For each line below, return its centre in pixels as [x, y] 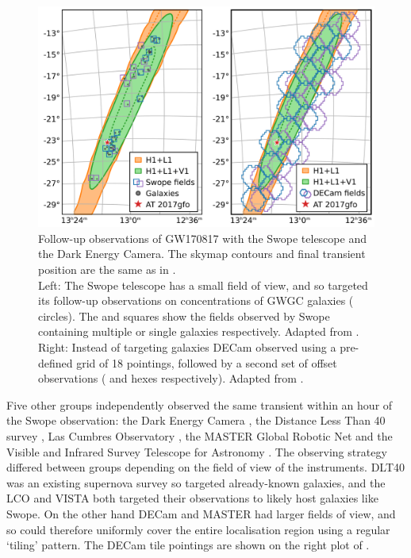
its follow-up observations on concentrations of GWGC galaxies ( [196, 300]
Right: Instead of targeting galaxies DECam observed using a [187, 347]
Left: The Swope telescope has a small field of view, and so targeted [203, 285]
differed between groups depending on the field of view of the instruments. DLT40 [206, 467]
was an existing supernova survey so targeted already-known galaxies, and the [196, 482]
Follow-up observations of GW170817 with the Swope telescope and [202, 238]
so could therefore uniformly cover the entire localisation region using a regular [198, 529]
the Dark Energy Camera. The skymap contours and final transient [202, 254]
